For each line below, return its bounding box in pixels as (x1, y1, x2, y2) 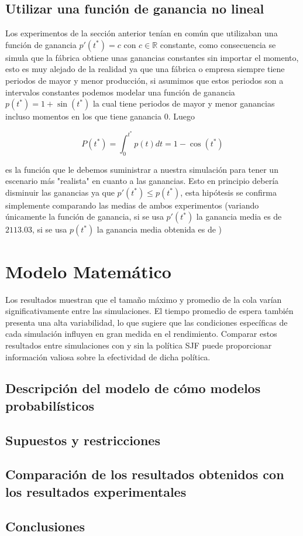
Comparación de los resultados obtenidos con (5, 465, 284, 483)
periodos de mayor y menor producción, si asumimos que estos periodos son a (5, 74, 284, 86)
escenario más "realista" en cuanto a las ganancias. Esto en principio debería (5, 175, 279, 187)
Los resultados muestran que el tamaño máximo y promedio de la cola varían (5, 293, 282, 305)
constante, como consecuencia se (160, 38, 276, 50)
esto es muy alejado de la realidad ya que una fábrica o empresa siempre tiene (5, 63, 285, 75)
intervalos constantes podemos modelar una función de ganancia (5, 86, 235, 98)
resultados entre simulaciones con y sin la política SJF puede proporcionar (5, 339, 272, 351)
